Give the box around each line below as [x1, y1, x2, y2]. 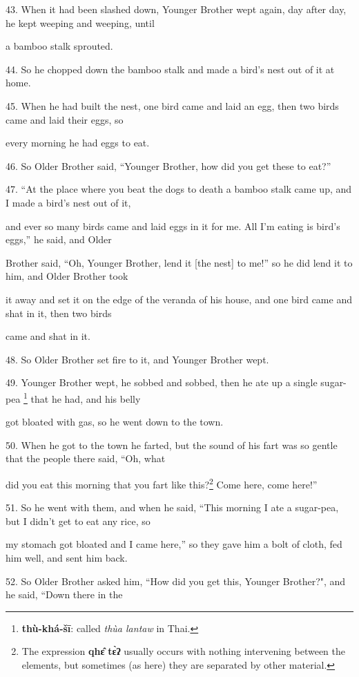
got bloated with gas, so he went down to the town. [6, 414, 224, 429]
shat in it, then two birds [6, 305, 112, 320]
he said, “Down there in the [6, 587, 123, 602]
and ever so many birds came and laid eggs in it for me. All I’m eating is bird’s [6, 218, 340, 233]
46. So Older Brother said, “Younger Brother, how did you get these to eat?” [6, 158, 331, 173]
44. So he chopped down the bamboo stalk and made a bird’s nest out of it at [6, 61, 335, 76]
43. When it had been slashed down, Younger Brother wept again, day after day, [6, 2, 347, 16]
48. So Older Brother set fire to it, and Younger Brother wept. [6, 352, 269, 366]
